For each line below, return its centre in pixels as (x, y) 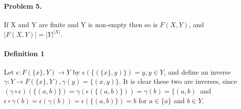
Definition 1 (24, 53)
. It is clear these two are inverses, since (178, 81)
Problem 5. (23, 6)
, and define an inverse (197, 71)
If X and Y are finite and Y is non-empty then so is (81, 24)
